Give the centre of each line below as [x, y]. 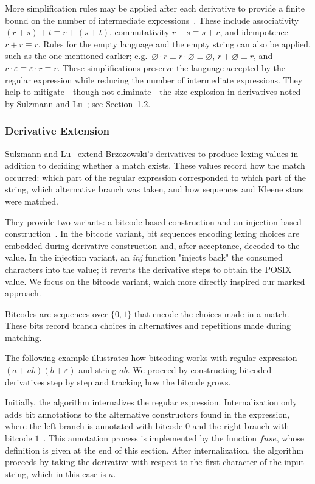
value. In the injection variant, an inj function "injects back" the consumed [144, 257]
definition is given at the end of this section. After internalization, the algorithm [154, 450]
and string [98, 370]
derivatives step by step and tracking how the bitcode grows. [118, 381]
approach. [23, 293]
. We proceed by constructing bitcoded [199, 370]
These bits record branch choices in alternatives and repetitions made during [148, 325]
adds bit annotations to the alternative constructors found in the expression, [147, 414]
